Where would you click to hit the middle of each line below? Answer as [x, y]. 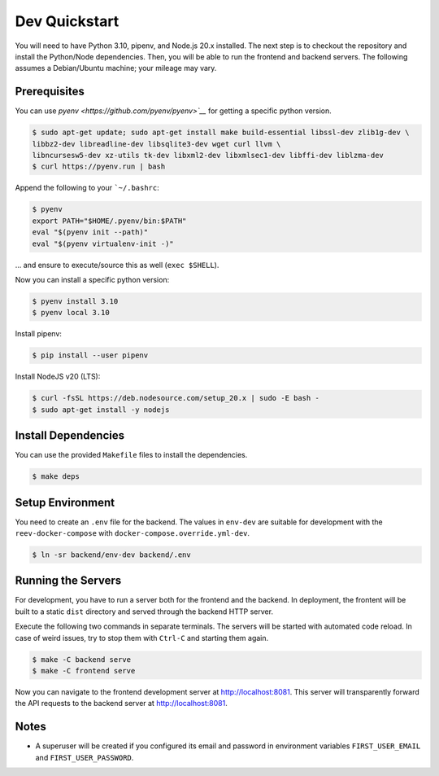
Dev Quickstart [67, 21]
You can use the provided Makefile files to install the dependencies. [131, 455]
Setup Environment [65, 502]
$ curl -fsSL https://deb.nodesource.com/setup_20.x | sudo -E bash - [176, 398]
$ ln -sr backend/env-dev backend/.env [111, 555]
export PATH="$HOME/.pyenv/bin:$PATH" [109, 221]
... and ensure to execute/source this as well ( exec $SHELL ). [117, 265]
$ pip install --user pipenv [90, 355]
